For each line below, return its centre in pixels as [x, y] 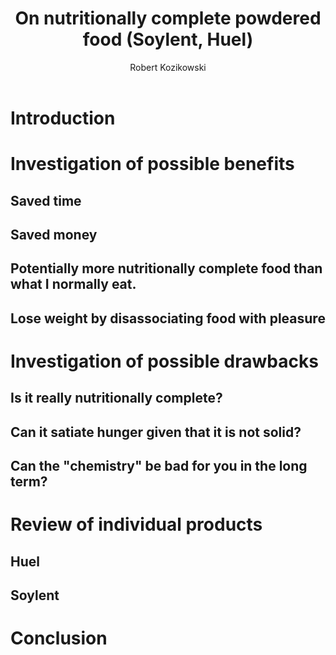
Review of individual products [136, 524]
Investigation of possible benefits [152, 164]
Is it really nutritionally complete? [116, 398]
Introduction [63, 118]
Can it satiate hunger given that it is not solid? [156, 432]
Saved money [54, 234]
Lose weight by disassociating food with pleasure [168, 318]
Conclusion [59, 638]
